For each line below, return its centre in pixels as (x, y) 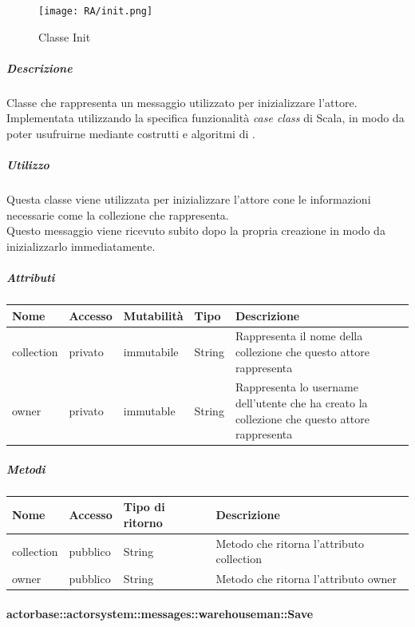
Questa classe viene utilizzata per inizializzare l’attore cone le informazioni (189, 199)
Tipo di (144, 507)
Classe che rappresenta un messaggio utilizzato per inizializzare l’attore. (182, 102)
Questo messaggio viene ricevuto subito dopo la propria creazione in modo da (196, 230)
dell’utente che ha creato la (301, 403)
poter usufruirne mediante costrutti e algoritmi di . (131, 133)
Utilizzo (28, 165)
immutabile (151, 352)
